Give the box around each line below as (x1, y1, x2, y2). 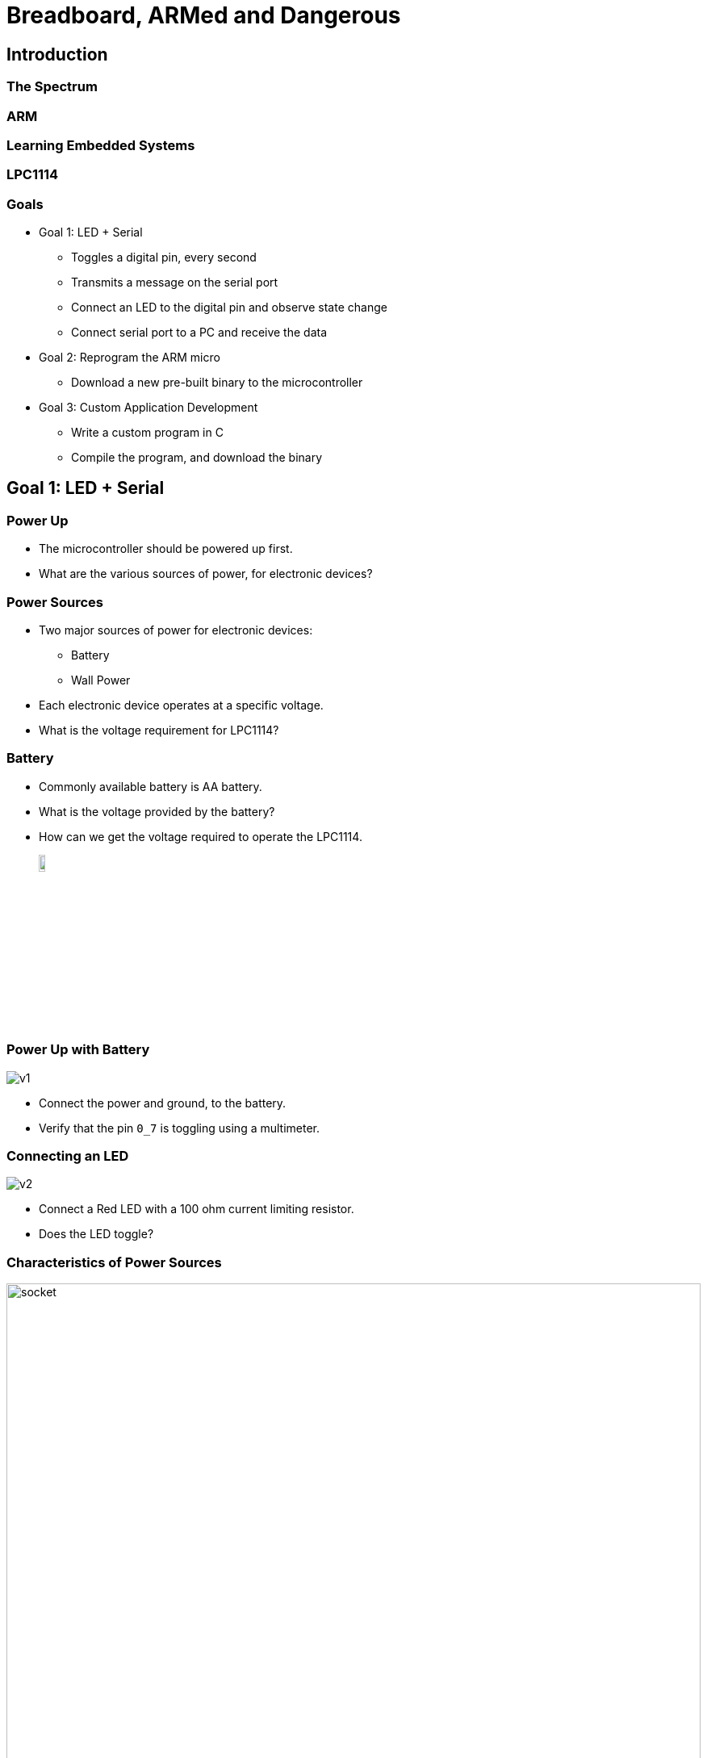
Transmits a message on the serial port (71, 275, 278, 290)
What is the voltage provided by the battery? (39, 804, 275, 818)
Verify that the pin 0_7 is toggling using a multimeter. (39, 1120, 320, 1135)
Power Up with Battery (6, 1041, 150, 1058)
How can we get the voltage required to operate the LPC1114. (39, 829, 362, 843)
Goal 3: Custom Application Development (39, 400, 258, 415)
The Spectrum (6, 78, 98, 95)
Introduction (6, 44, 108, 65)
